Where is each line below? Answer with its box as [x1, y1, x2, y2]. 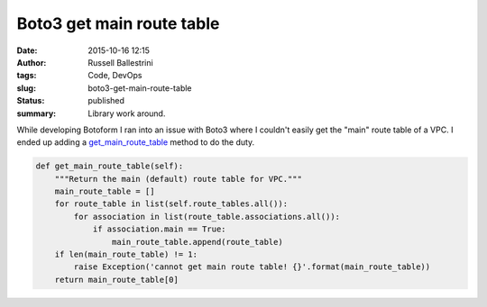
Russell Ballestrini [87, 57, 153, 68]
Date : [16, 45, 38, 56]
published [87, 95, 125, 106]
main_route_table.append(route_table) [111, 237, 283, 247]
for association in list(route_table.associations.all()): [73, 212, 341, 221]
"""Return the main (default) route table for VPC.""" [54, 174, 302, 184]
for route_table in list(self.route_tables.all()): [54, 199, 289, 209]
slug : [16, 82, 36, 94]
